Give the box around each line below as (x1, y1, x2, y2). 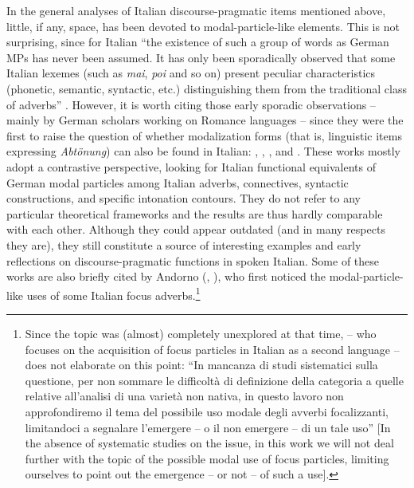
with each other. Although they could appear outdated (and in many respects (6, 221, 385, 238)
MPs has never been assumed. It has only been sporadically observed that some (6, 49, 396, 65)
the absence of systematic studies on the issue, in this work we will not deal (25, 435, 394, 451)
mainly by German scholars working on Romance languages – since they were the (6, 112, 404, 128)
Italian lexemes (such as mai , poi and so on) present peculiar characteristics (6, 65, 376, 81)
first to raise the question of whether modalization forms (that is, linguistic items (6, 127, 402, 144)
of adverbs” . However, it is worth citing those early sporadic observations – (6, 96, 376, 112)
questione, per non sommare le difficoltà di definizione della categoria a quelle (25, 372, 404, 388)
